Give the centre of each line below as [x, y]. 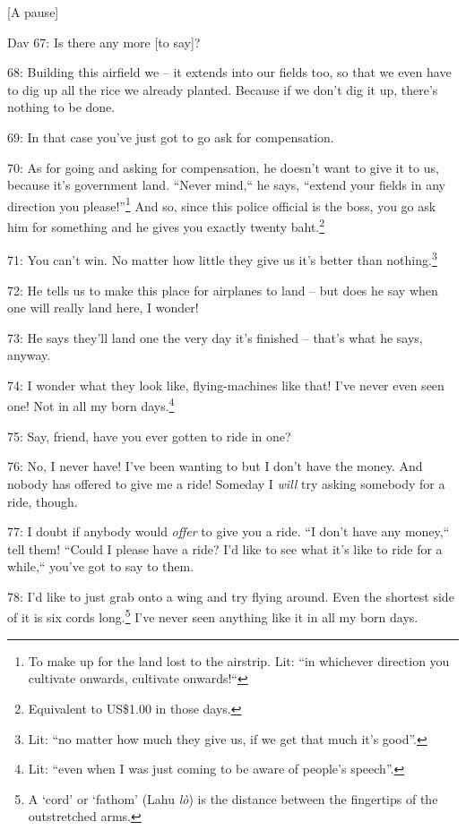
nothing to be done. [61, 107]
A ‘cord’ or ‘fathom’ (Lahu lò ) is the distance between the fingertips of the [233, 798]
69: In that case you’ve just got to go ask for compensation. [171, 137]
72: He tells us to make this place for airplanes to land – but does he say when [223, 290]
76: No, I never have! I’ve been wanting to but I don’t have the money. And [215, 466]
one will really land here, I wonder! [103, 308]
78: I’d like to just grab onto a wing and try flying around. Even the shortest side [231, 596]
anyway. [29, 355]
